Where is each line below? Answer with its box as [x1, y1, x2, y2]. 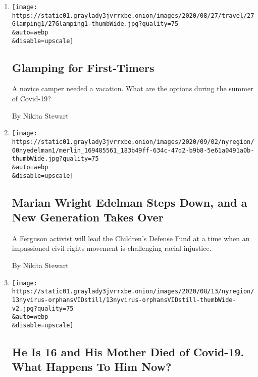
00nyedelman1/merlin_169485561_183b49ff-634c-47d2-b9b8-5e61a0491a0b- [12, 146, 254, 154]
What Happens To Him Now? [12, 359, 172, 374]
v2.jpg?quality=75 [12, 305, 74, 312]
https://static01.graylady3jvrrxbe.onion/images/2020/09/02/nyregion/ [12, 138, 254, 145]
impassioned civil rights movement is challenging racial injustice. [12, 243, 212, 253]
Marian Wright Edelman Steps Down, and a [12, 194, 247, 210]
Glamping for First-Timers [12, 59, 154, 75]
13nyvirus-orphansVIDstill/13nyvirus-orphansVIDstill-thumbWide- [12, 296, 236, 304]
